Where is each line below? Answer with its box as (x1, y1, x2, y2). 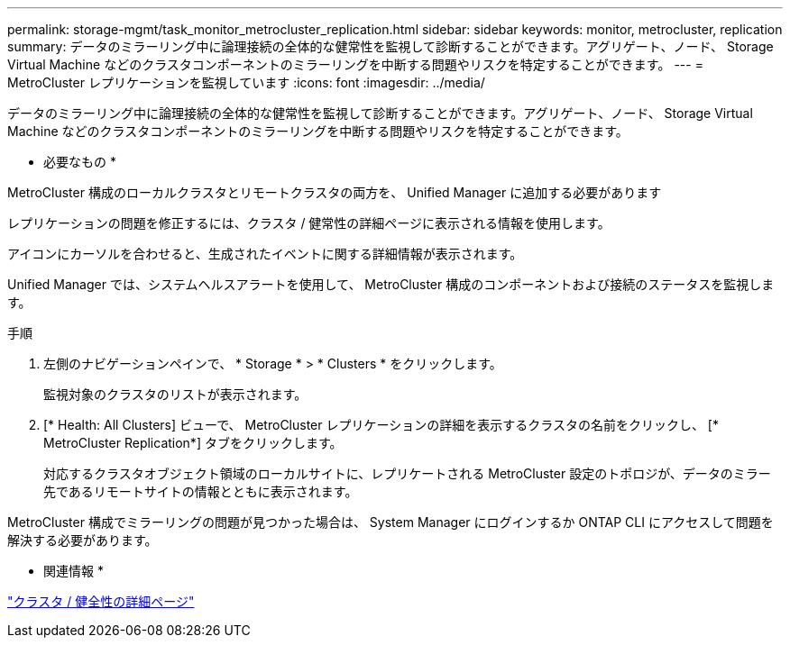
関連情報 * (43, 563, 104, 578)
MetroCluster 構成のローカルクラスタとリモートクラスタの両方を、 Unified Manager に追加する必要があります (7, 185, 662, 200)
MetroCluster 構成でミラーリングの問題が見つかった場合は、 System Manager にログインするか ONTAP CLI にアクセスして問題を (7, 514, 774, 530)
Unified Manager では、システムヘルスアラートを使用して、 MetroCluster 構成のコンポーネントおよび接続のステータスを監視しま (7, 277, 775, 292)
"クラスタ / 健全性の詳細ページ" (7, 594, 195, 609)
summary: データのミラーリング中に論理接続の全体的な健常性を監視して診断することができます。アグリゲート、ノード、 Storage (7, 39, 774, 54)
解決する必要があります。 (7, 532, 158, 548)
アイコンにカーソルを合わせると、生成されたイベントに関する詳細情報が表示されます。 (7, 246, 523, 261)
